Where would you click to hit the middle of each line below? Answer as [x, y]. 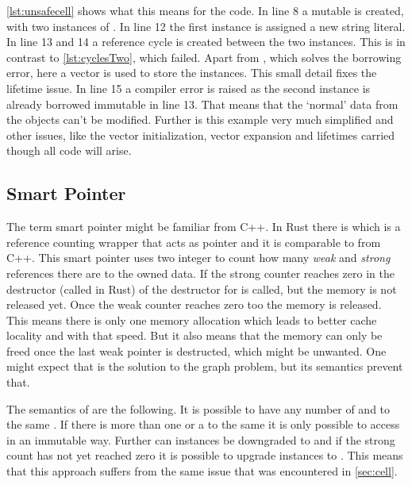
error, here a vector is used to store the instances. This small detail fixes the [192, 73]
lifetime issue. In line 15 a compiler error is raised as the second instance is [189, 88]
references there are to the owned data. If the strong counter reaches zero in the [200, 273]
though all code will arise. [69, 150]
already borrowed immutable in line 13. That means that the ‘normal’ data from [202, 104]
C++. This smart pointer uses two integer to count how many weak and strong [198, 258]
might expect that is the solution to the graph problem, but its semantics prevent [205, 366]
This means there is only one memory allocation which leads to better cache [192, 319]
